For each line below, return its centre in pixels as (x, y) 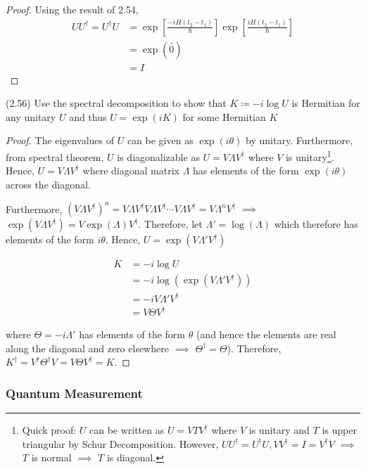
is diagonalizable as (158, 156)
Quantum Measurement (74, 393)
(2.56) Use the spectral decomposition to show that (116, 103)
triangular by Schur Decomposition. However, (120, 443)
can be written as (127, 430)
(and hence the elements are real (266, 334)
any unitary (31, 116)
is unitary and (279, 430)
